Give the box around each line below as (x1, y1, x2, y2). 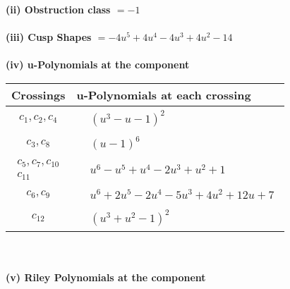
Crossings (11, 86, 66, 103)
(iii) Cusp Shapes (6, 30, 92, 44)
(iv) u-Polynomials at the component (6, 57, 190, 72)
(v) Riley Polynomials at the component (6, 270, 206, 285)
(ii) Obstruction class (6, 2, 111, 16)
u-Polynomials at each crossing (76, 86, 251, 103)
